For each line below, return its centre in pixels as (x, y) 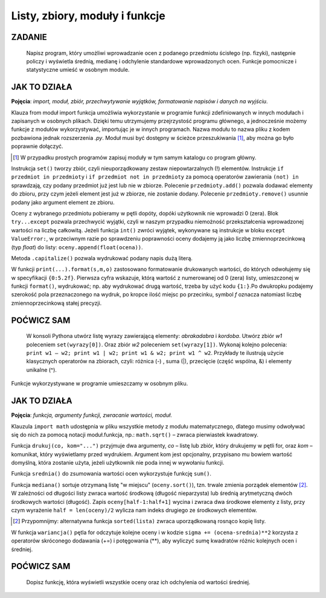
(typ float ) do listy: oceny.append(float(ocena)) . (77, 247)
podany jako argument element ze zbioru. (63, 202)
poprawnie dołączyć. (37, 146)
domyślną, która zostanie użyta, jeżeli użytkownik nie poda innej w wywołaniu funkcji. (118, 463)
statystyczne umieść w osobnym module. (78, 70)
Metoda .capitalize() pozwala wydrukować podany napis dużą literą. (102, 258)
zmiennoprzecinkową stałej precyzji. (56, 303)
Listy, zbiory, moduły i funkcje (88, 16)
